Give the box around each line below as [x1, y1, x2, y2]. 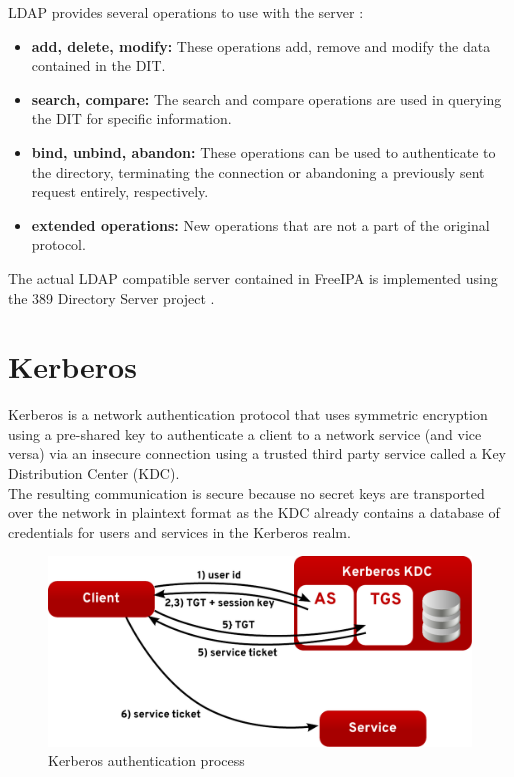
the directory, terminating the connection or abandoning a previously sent [31, 161, 485, 182]
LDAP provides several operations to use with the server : [8, 2, 364, 22]
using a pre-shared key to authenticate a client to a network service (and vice [8, 423, 482, 444]
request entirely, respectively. [31, 181, 209, 202]
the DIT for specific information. [31, 108, 232, 129]
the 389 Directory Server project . [8, 287, 215, 308]
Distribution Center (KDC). [8, 463, 180, 484]
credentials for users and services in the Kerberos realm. [8, 521, 351, 542]
